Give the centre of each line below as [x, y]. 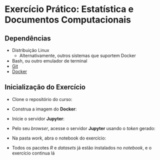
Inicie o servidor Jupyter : [38, 118]
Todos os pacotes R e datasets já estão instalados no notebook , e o [82, 147]
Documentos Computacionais [68, 20]
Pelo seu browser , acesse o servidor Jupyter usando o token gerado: [83, 128]
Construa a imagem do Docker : [44, 109]
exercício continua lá [33, 153]
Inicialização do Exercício [45, 87]
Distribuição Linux [30, 50]
